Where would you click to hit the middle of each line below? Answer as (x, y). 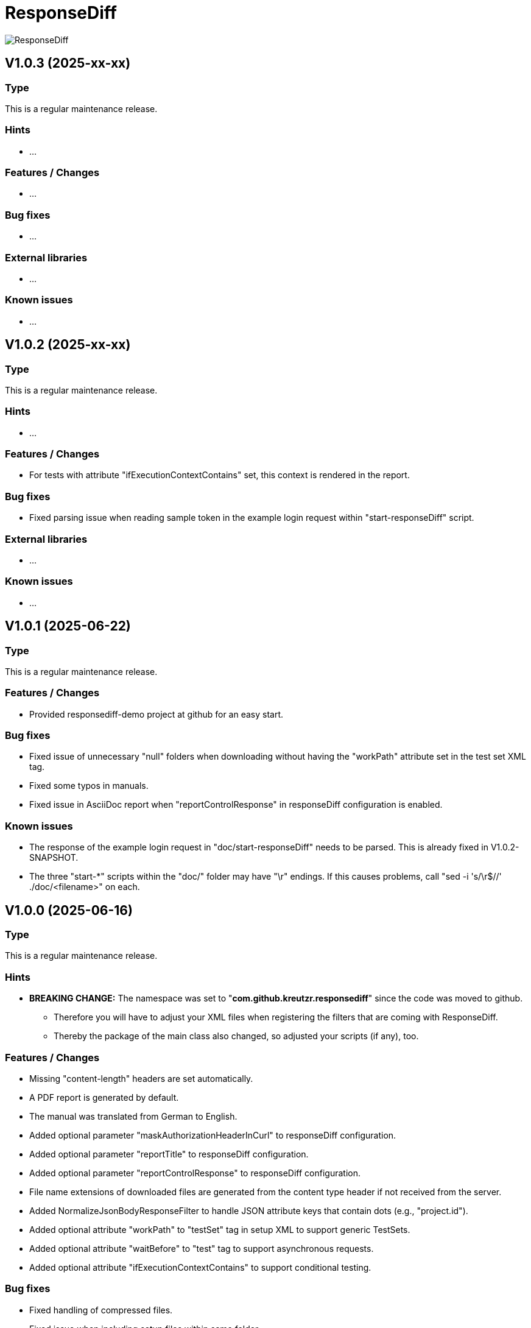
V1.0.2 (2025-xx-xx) (68, 345)
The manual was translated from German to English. (133, 1116)
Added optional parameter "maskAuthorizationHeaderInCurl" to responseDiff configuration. (213, 1135)
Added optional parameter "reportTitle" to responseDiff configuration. (169, 1154)
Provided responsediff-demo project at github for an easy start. (156, 714)
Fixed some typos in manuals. (89, 786)
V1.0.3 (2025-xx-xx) (68, 63)
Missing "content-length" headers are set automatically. (141, 1078)
